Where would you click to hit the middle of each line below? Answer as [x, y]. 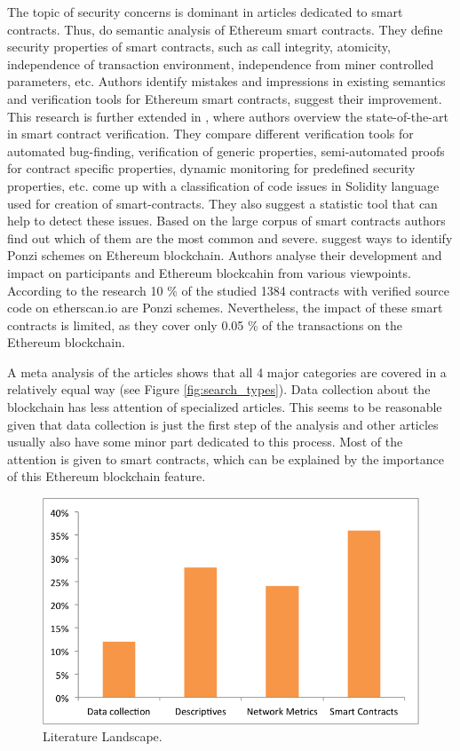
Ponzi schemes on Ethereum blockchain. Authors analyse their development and [225, 255]
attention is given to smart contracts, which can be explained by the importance [226, 459]
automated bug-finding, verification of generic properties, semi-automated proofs [226, 150]
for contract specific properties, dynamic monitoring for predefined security [211, 168]
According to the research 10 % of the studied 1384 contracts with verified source [228, 290]
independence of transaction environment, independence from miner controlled [221, 63]
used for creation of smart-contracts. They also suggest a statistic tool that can [222, 203]
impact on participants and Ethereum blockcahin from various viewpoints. [209, 272]
